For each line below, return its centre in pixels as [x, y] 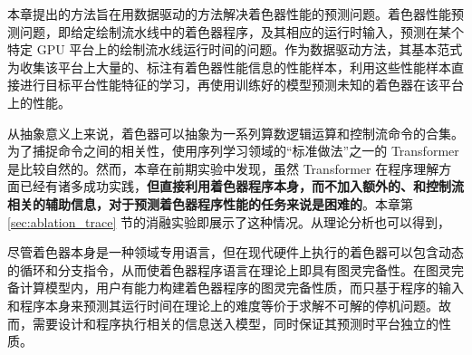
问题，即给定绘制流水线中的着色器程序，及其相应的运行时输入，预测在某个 [241, 31]
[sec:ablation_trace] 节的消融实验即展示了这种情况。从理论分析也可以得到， [229, 221]
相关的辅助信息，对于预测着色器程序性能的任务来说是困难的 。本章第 [210, 203]
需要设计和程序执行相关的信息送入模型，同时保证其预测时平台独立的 [235, 323]
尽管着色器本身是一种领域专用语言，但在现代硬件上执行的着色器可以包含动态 [236, 252]
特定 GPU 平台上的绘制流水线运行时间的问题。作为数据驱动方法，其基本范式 [235, 49]
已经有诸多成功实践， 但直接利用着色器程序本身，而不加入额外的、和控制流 [241, 186]
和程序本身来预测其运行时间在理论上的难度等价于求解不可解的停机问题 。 [223, 305]
